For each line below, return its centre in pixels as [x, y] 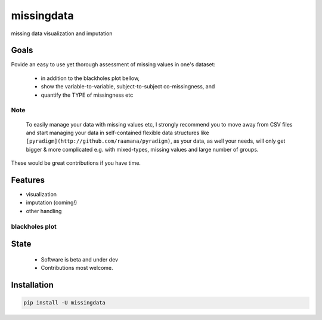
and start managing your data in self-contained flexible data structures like [117, 133]
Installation [32, 285]
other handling [44, 211]
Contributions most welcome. [77, 268]
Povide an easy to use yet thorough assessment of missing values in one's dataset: [113, 64]
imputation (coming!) [52, 202]
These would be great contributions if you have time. [76, 163]
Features [28, 180]
